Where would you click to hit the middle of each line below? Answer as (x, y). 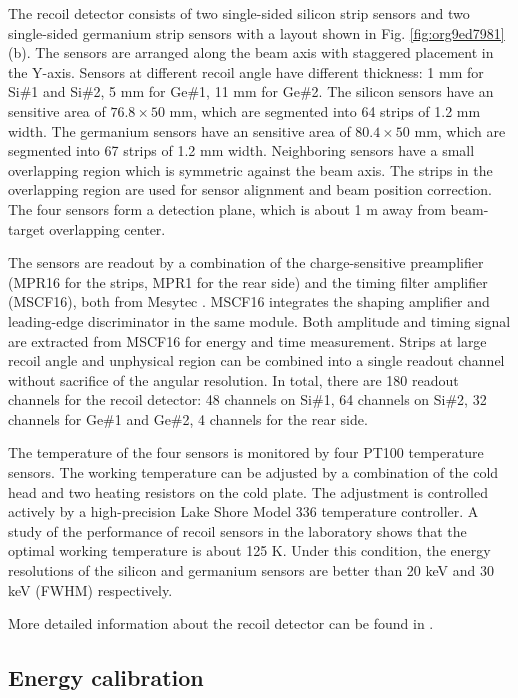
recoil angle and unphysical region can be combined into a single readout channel (256, 360)
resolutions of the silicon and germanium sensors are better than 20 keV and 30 (251, 570)
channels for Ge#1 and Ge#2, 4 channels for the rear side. (188, 418)
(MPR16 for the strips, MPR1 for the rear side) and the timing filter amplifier (248, 281)
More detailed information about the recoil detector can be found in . (221, 623)
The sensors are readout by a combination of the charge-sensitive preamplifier (246, 262)
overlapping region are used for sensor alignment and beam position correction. (250, 189)
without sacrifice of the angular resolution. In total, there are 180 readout (233, 379)
